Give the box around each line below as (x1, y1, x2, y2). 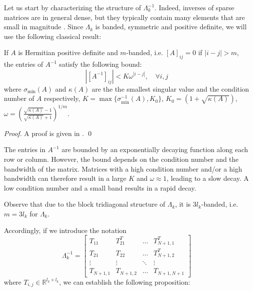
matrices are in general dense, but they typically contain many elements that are (4, 12, 245, 22)
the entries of (4, 59, 43, 69)
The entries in (4, 144, 46, 155)
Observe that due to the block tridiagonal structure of (4, 199, 165, 209)
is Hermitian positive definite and (18, 47, 118, 58)
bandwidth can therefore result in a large (4, 173, 127, 183)
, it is (175, 199, 191, 209)
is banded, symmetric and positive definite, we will (95, 21, 247, 32)
